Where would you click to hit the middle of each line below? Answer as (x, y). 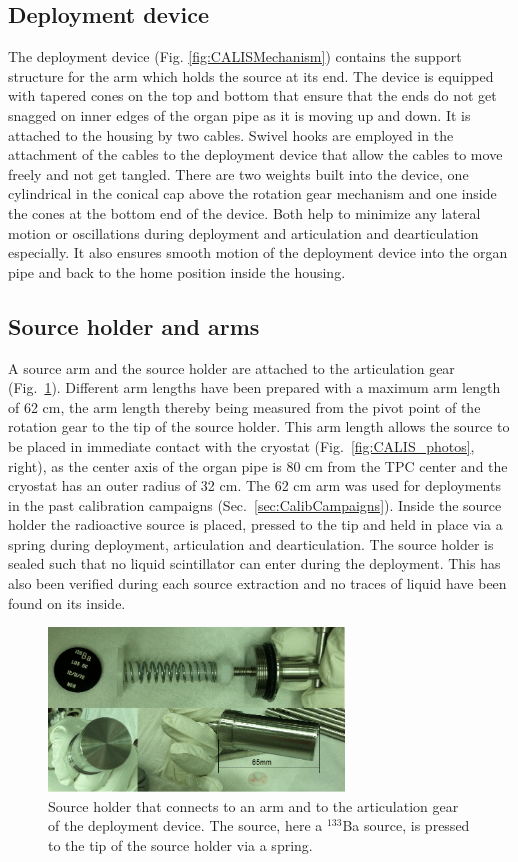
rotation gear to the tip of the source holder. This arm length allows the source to (259, 426)
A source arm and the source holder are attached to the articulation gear (231, 367)
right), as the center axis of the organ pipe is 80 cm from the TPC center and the (258, 465)
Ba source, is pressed (406, 825)
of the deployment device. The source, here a (185, 825)
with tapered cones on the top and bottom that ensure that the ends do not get (252, 95)
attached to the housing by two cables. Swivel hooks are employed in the (231, 134)
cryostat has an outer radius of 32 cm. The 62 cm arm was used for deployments (254, 485)
